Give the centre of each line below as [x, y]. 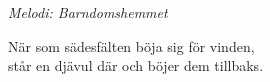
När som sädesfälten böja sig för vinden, [131, 45]
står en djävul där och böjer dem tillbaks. [136, 65]
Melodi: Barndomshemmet [88, 12]
